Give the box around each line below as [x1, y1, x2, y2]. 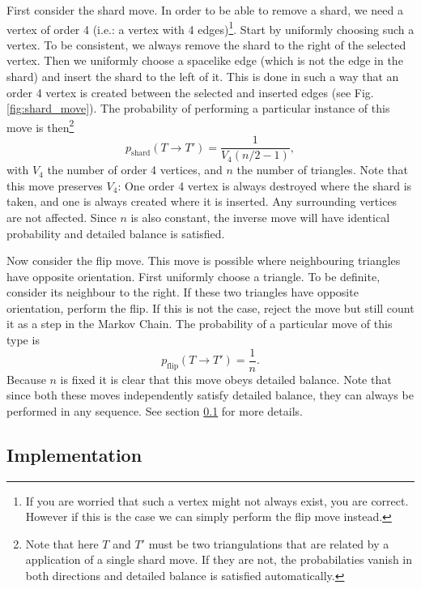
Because [6, 370, 46, 387]
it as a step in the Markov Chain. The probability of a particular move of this [6, 315, 393, 332]
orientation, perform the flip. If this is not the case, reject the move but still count [6, 299, 415, 316]
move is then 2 [6, 116, 74, 135]
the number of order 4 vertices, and [47, 161, 223, 178]
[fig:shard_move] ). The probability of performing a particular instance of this [6, 100, 390, 117]
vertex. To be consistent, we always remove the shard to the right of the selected [6, 36, 406, 53]
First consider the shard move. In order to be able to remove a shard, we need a [6, 2, 403, 18]
